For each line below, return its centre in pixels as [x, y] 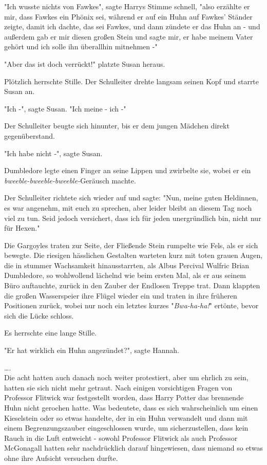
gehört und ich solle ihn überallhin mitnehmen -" [81, 46]
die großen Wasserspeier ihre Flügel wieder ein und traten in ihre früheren [121, 295]
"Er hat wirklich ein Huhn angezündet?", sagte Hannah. [92, 350]
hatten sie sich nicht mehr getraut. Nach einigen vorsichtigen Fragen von [118, 387]
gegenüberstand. [30, 135]
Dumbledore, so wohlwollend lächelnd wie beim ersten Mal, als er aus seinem [125, 275]
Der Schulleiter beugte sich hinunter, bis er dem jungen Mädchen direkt [117, 126]
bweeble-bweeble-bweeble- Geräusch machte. [70, 180]
